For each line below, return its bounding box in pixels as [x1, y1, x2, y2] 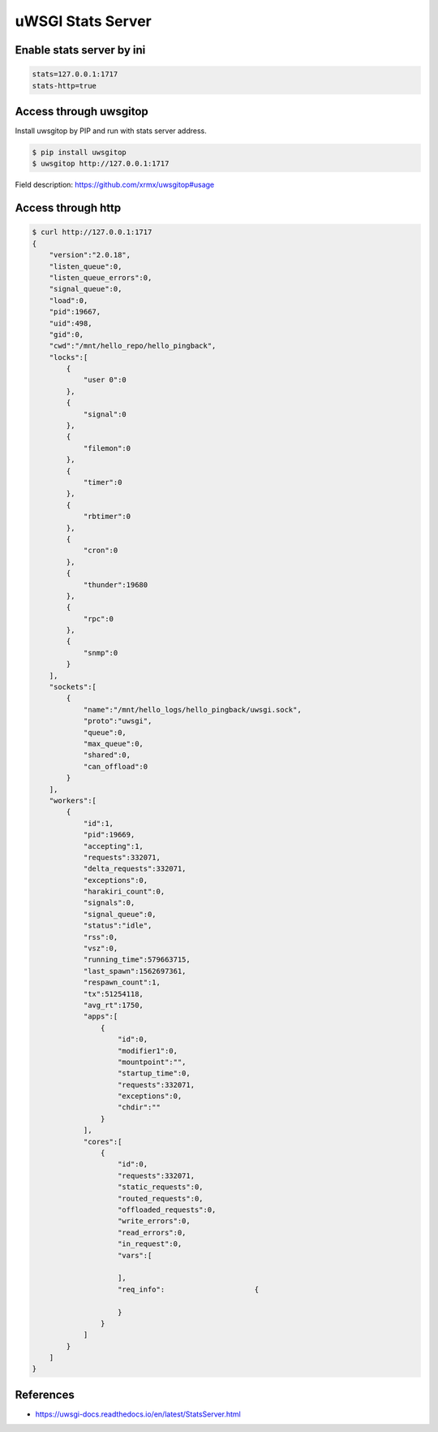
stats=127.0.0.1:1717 [32, 70, 118, 79]
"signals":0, [83, 898, 135, 907]
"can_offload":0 [83, 762, 148, 771]
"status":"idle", [83, 921, 152, 930]
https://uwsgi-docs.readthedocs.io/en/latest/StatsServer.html [35, 1409, 241, 1419]
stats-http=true [32, 81, 97, 90]
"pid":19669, [83, 830, 135, 840]
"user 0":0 [83, 375, 127, 385]
